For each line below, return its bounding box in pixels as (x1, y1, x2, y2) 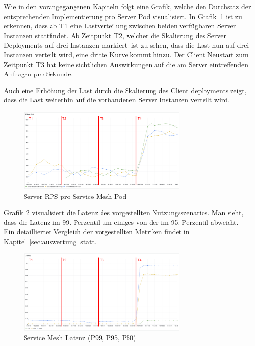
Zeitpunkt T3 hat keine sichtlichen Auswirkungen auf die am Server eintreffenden (4, 59, 249, 69)
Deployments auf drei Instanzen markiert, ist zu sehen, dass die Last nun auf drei (4, 40, 249, 50)
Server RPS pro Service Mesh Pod (24, 191, 127, 201)
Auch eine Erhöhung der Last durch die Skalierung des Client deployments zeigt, (4, 85, 247, 95)
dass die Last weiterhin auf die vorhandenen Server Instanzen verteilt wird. (4, 95, 230, 105)
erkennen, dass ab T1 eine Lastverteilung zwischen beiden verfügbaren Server (4, 21, 236, 31)
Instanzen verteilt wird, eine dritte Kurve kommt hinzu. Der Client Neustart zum (4, 49, 249, 59)
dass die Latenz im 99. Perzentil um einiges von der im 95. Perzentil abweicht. (4, 217, 239, 227)
